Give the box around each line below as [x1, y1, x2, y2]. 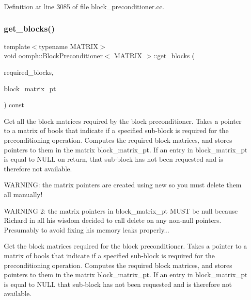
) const [4, 100, 25, 110]
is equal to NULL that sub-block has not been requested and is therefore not [4, 279, 232, 289]
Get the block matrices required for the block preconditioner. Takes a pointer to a [4, 241, 247, 251]
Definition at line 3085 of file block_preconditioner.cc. [4, 1, 164, 11]
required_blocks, [4, 67, 54, 77]
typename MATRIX [39, 41, 98, 51]
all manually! [4, 189, 43, 199]
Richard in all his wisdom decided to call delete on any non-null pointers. [4, 215, 221, 225]
